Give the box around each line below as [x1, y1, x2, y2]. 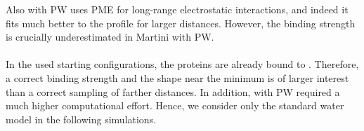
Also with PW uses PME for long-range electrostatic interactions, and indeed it [6, 2, 349, 16]
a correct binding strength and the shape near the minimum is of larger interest [6, 70, 349, 85]
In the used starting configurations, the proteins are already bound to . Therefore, [6, 57, 359, 71]
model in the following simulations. [6, 111, 157, 126]
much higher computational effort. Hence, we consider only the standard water [6, 98, 344, 113]
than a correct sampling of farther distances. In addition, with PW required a [6, 84, 340, 99]
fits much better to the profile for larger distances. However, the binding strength [6, 15, 356, 30]
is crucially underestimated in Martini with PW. [6, 29, 214, 44]
